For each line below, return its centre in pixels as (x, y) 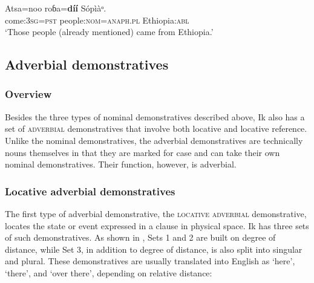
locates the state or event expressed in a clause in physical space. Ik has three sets (157, 225)
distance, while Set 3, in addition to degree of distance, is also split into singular (154, 249)
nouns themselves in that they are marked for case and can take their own (142, 152)
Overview (28, 94)
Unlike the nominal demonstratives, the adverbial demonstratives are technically (154, 140)
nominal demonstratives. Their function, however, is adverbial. (121, 164)
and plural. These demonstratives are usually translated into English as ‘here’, (150, 261)
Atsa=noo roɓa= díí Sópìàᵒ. (56, 8)
